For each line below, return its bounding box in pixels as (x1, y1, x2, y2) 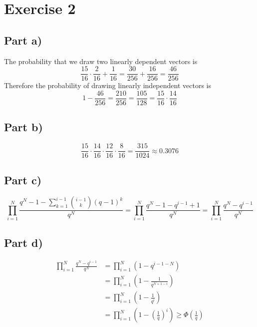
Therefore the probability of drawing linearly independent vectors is (4, 80, 211, 91)
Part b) (4, 119, 43, 135)
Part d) (4, 234, 43, 250)
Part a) (4, 32, 42, 48)
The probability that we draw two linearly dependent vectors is (4, 56, 198, 66)
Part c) (4, 172, 42, 187)
